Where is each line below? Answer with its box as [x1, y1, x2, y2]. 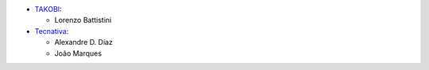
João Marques [54, 48, 102, 58]
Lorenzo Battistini [54, 16, 112, 25]
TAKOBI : [34, 5, 63, 13]
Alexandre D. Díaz [54, 38, 113, 47]
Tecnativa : [34, 26, 69, 35]
